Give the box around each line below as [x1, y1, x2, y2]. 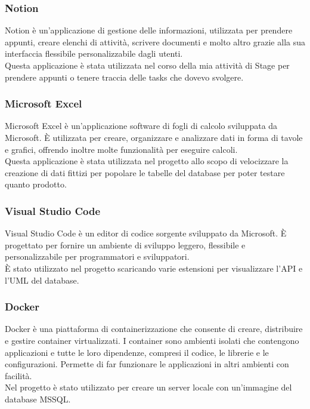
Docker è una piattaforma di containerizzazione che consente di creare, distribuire [5, 322, 303, 335]
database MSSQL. [5, 392, 71, 405]
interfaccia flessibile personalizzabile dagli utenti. [5, 47, 183, 60]
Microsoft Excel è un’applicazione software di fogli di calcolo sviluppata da [5, 119, 278, 132]
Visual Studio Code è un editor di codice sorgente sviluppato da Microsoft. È [5, 227, 287, 239]
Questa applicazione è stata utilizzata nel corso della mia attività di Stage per [5, 59, 290, 71]
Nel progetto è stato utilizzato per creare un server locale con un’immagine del [5, 381, 292, 393]
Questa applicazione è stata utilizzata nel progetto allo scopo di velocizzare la [5, 155, 289, 167]
